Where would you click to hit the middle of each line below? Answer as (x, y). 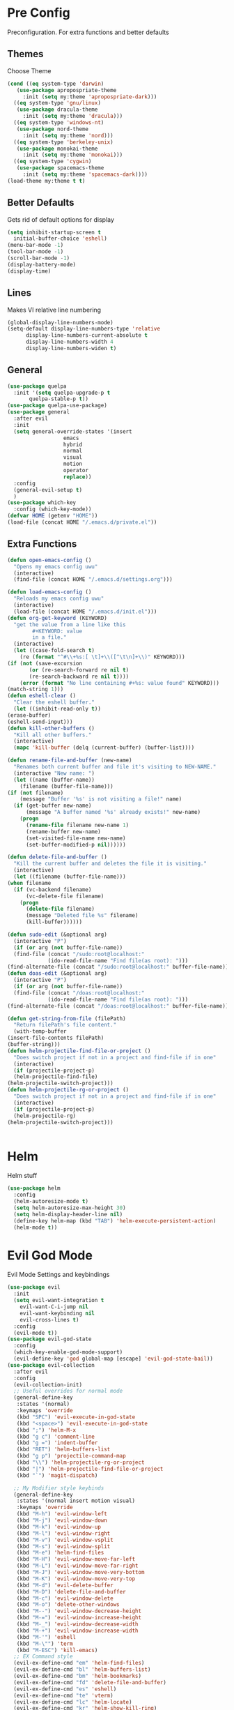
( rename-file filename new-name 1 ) (77, 825)
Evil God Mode (50, 1255)
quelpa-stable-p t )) (59, 399)
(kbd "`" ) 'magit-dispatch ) (57, 1475)
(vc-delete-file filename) (65, 896)
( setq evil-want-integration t (59, 1301)
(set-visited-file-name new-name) (76, 838)
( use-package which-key (42, 503)
